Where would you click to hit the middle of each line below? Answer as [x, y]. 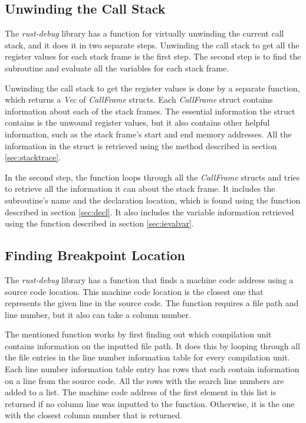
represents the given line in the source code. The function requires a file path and [152, 303]
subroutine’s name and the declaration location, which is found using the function [153, 200]
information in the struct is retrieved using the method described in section [141, 145]
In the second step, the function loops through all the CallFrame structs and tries [152, 177]
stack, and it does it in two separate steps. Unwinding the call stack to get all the [152, 45]
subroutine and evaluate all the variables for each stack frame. [117, 68]
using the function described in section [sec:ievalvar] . [99, 223]
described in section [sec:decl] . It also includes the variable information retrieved [149, 212]
